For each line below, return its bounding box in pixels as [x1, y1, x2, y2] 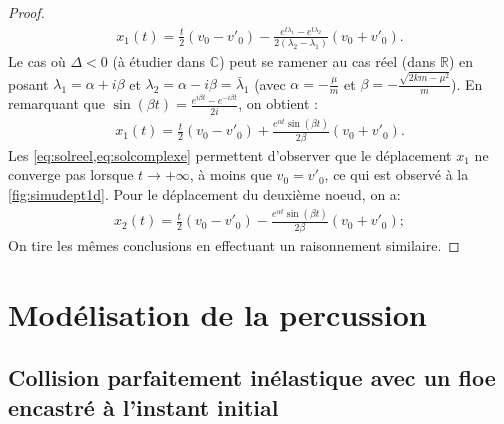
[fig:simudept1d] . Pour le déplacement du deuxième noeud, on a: [8, 183, 401, 204]
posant [8, 73, 49, 94]
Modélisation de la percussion [8, 293, 427, 334]
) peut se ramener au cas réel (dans [219, 51, 436, 71]
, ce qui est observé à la [324, 164, 469, 185]
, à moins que [189, 164, 272, 185]
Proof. [8, 2, 45, 22]
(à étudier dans [112, 51, 206, 71]
